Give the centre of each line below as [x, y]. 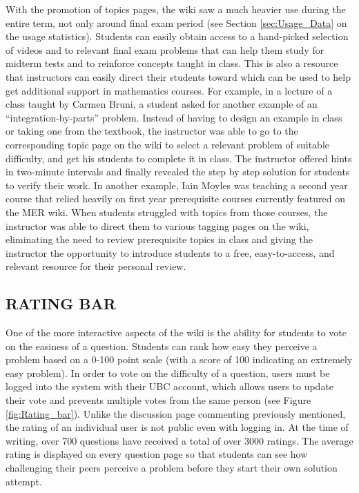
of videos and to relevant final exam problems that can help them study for [165, 49]
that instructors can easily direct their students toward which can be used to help [178, 76]
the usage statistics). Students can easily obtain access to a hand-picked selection [177, 36]
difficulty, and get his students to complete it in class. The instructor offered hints [179, 158]
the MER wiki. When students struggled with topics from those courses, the [167, 212]
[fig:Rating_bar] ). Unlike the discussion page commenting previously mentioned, [176, 413]
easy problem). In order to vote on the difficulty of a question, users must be [168, 373]
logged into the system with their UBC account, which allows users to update [170, 386]
